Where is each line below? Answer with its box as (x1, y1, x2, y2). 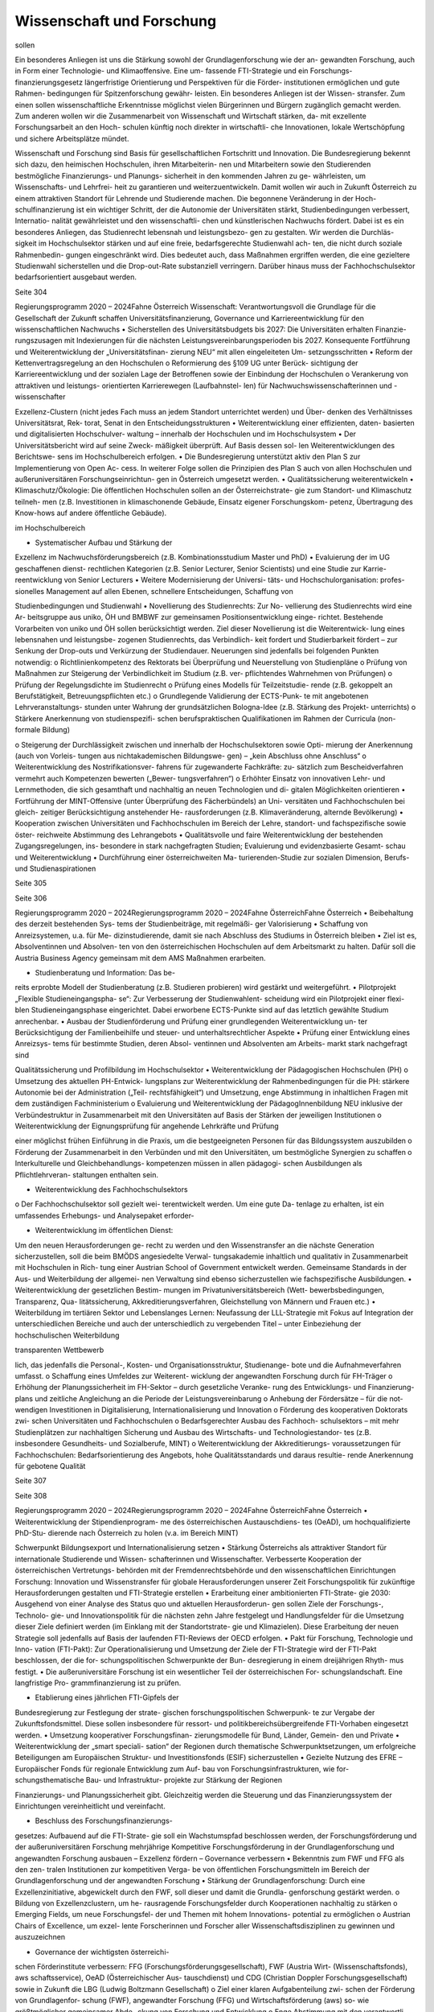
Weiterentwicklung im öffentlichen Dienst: (35, 1226, 174, 1235)
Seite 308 (14, 1490, 47, 1500)
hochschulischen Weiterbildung (14, 1330, 120, 1340)
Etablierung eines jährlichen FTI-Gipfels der (35, 1692, 180, 1702)
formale (14, 725, 41, 735)
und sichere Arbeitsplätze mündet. (14, 134, 129, 143)
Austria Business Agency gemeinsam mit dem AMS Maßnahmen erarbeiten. (14, 953, 266, 963)
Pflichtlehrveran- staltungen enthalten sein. (14, 1169, 159, 1179)
